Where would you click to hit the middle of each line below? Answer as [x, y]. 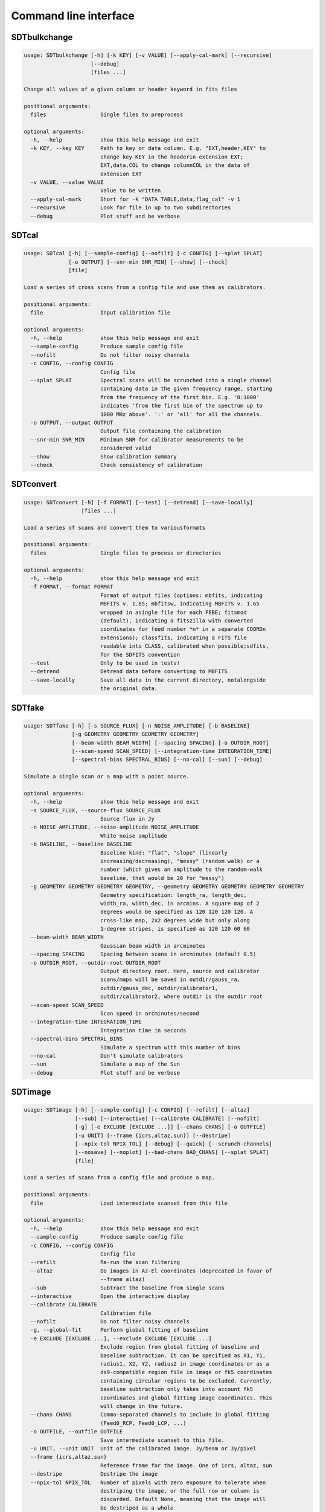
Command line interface [73, 16]
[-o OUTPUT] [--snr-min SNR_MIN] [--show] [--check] [148, 262]
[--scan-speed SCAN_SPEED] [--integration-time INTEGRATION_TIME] [172, 751]
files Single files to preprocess [107, 114]
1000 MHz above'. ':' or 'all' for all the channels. [181, 414]
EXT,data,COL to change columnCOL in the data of [175, 165]
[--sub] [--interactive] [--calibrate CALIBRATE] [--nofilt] [167, 1118]
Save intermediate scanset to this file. [162, 1440]
